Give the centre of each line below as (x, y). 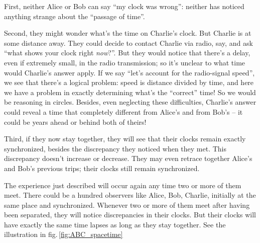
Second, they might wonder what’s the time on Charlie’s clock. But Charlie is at (128, 33)
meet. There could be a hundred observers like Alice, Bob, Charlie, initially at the (130, 195)
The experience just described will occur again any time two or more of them (123, 185)
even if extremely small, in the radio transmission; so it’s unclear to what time (125, 62)
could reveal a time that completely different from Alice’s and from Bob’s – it (123, 111)
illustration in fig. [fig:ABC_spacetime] (63, 234)
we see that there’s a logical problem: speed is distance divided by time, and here (129, 82)
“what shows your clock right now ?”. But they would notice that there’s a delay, (127, 53)
